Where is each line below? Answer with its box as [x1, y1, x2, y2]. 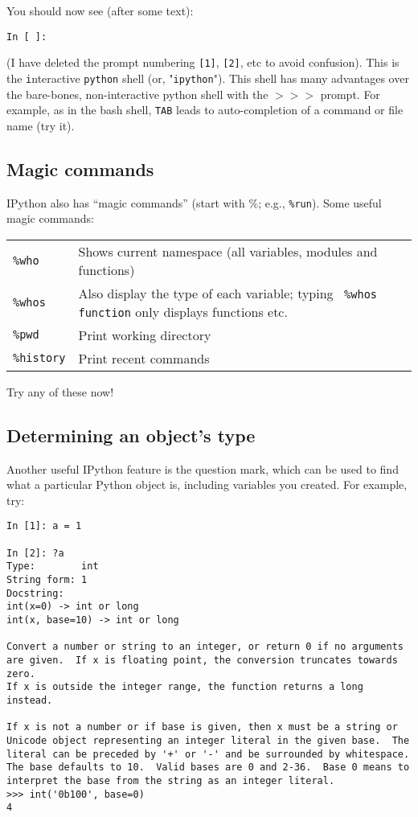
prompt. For [320, 85, 380, 102]
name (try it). [6, 117, 75, 133]
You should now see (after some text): [6, 2, 194, 18]
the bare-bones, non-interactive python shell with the [6, 85, 268, 102]
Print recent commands [78, 348, 210, 367]
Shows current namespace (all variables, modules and [78, 241, 378, 261]
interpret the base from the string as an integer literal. [6, 774, 335, 786]
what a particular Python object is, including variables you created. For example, [6, 476, 408, 493]
